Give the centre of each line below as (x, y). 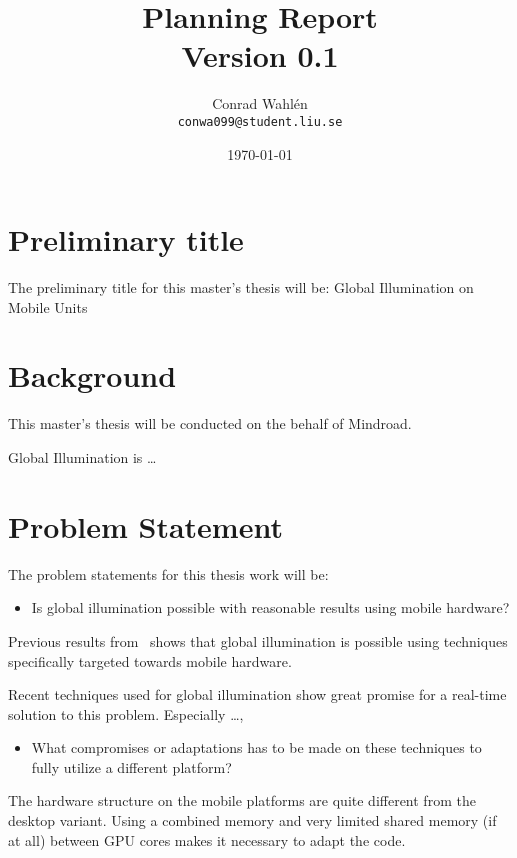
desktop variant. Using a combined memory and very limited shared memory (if (252, 820)
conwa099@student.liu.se (260, 121)
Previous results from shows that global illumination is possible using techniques (258, 640)
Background (92, 375)
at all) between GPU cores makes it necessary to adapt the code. (207, 839)
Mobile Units (48, 306)
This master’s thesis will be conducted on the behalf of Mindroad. (210, 423)
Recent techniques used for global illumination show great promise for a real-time (257, 694)
